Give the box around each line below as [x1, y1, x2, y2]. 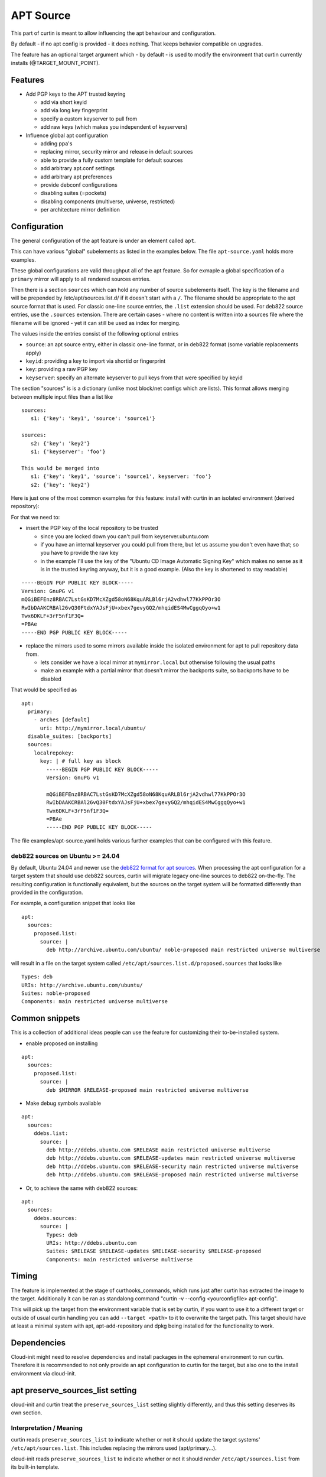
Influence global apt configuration [25, 132, 109, 139]
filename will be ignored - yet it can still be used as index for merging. [11, 319, 181, 326]
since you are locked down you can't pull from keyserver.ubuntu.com [40, 532, 209, 540]
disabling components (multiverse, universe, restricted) [40, 198, 175, 205]
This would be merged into [21, 464, 100, 471]
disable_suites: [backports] [27, 733, 112, 740]
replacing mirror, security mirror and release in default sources [40, 148, 193, 155]
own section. [11, 1409, 43, 1416]
